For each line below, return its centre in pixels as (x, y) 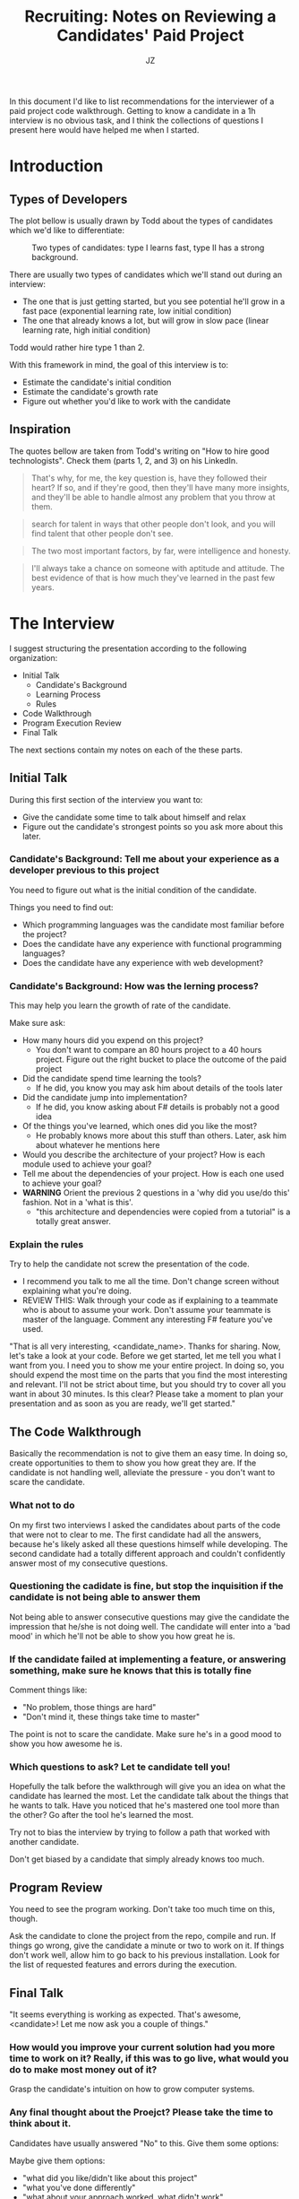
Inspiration (40, 429)
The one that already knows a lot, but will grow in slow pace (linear (145, 320)
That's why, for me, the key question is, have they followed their (149, 478)
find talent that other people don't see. (102, 533)
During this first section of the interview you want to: (106, 799)
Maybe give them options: (57, 2160)
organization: (34, 657)
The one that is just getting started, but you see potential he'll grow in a (154, 301)
